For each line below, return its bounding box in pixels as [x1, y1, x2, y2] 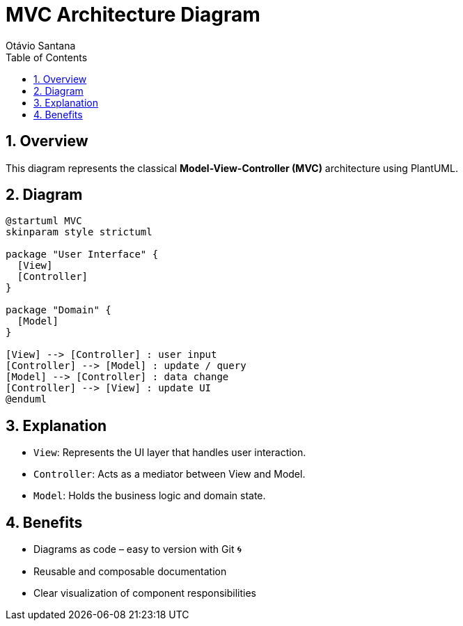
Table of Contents [6, 51, 88, 63]
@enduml [6, 393, 47, 405]
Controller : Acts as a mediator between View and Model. [33, 468, 306, 480]
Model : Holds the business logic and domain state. [33, 490, 266, 502]
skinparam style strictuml [6, 226, 152, 238]
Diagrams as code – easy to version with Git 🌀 [33, 543, 242, 556]
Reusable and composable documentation [33, 565, 227, 578]
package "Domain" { [6, 304, 111, 316]
